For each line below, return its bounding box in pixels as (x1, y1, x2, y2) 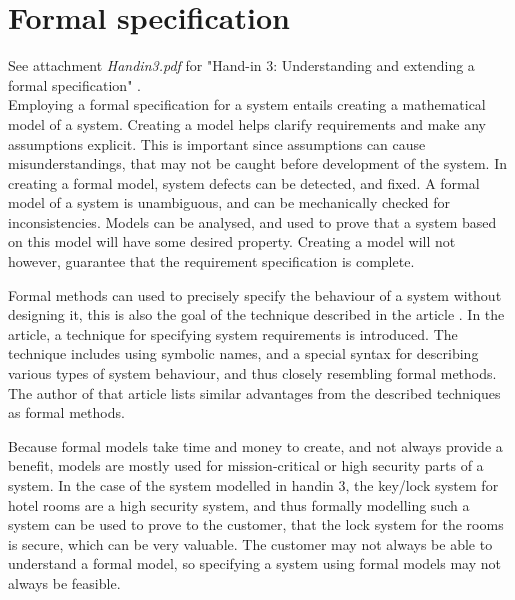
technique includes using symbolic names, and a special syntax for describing (8, 343, 479, 364)
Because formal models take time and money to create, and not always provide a (8, 435, 503, 456)
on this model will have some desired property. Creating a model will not (8, 231, 456, 252)
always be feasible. (8, 572, 121, 593)
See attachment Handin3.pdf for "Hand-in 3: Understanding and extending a (8, 55, 475, 76)
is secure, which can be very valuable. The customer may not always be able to (8, 533, 493, 554)
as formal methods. (8, 402, 125, 423)
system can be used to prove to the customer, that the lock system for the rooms (8, 514, 504, 535)
